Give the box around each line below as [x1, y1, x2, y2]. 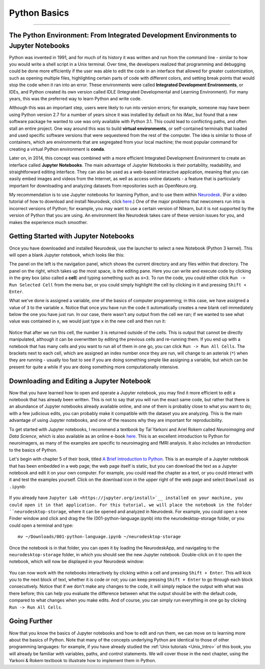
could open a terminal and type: [9, 522, 74, 528]
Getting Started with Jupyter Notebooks [9, 232, 134, 241]
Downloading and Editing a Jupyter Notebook [9, 377, 151, 385]
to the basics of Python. [9, 447, 57, 453]
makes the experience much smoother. [9, 219, 88, 225]
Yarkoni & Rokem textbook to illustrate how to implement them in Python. [9, 658, 157, 664]
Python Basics [9, 7, 69, 18]
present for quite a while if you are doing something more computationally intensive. [9, 364, 179, 370]
